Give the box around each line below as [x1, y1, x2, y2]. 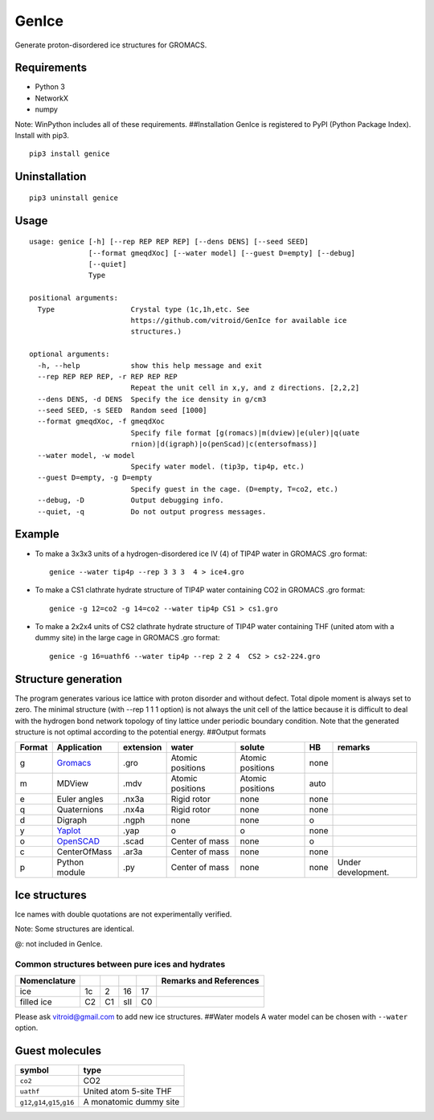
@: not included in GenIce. [14, 938, 103, 948]
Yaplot [56, 825, 81, 836]
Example [14, 527, 59, 542]
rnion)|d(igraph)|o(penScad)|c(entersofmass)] [130, 439, 317, 449]
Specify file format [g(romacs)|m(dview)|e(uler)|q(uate [130, 428, 360, 437]
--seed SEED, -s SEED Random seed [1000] [37, 406, 208, 415]
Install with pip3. [14, 131, 70, 141]
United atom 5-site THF [83, 1085, 172, 1097]
